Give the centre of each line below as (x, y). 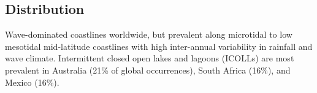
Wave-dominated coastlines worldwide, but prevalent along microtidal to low (149, 34)
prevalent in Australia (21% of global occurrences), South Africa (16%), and (148, 70)
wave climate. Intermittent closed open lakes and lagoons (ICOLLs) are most (150, 58)
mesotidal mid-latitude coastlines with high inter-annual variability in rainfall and (159, 46)
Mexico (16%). (32, 82)
